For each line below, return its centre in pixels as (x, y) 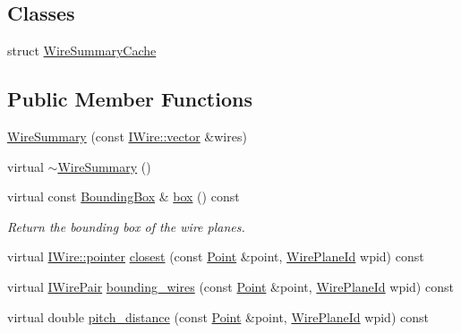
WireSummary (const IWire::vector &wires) (127, 136)
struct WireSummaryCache (82, 51)
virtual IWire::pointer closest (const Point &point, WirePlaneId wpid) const (216, 256)
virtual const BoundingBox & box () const (124, 196)
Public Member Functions (130, 99)
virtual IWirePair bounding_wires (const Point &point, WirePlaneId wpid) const (230, 286)
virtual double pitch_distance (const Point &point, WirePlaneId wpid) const (218, 316)
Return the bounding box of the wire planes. (126, 226)
